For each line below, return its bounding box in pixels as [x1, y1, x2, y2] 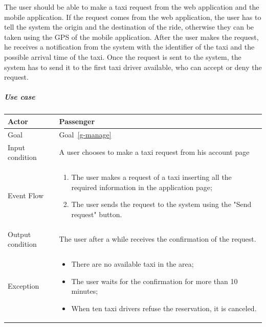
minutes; [71, 286, 98, 296]
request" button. [71, 208, 122, 219]
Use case [4, 91, 35, 102]
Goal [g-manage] [59, 129, 112, 139]
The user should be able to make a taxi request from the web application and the [4, 2, 259, 12]
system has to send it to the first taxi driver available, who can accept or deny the [4, 61, 262, 72]
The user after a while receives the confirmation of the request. [59, 233, 256, 244]
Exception [8, 281, 39, 291]
